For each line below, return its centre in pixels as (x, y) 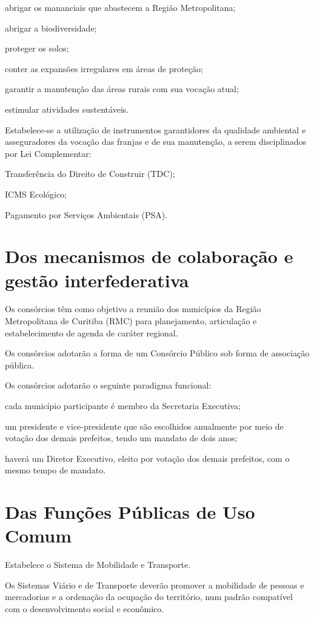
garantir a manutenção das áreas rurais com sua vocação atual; (122, 89)
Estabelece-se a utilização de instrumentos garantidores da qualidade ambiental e (155, 129)
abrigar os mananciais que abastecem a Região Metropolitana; (120, 7)
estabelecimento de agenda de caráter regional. (92, 332)
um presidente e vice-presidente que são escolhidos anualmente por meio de (144, 426)
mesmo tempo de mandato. (55, 470)
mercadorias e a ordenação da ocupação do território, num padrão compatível (149, 597)
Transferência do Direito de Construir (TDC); (90, 174)
